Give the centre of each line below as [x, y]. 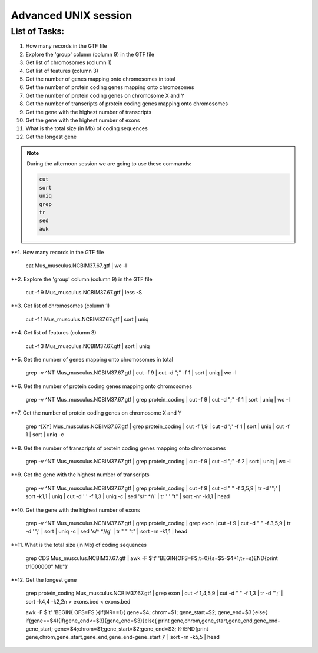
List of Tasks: [38, 31]
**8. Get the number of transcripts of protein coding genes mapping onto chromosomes [118, 448]
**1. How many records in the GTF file [57, 252]
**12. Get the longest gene [44, 579]
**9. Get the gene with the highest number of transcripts [80, 475]
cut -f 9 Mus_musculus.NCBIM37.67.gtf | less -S [84, 292]
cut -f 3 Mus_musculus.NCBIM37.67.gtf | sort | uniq [88, 346]
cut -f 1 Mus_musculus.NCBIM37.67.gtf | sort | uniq [87, 319]
